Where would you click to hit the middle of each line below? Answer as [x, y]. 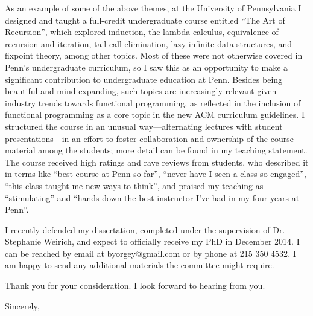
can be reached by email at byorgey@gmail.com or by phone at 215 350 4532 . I [150, 253]
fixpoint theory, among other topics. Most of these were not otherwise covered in [154, 55]
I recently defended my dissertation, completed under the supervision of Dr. [145, 229]
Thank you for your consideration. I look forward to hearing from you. [135, 285]
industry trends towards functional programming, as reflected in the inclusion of [153, 102]
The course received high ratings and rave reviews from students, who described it [157, 162]
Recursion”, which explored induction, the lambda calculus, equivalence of [142, 32]
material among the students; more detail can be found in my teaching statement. [156, 150]
